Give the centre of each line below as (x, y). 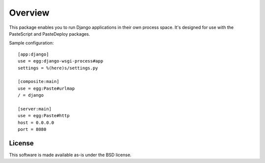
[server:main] (35, 109)
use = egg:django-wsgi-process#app (61, 61)
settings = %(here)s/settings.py (58, 68)
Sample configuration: (31, 43)
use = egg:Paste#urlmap (46, 88)
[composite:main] (39, 81)
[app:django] (33, 54)
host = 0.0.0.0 (36, 122)
